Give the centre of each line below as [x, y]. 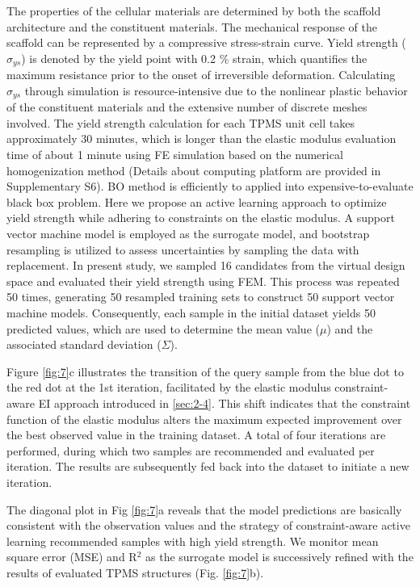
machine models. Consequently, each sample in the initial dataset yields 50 [191, 312]
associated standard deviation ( [84, 344]
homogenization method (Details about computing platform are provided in [194, 170]
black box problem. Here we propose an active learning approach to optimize [197, 201]
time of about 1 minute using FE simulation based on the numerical [175, 155]
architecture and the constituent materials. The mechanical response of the [192, 26]
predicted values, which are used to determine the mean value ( [163, 328]
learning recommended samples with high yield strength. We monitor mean [193, 541]
